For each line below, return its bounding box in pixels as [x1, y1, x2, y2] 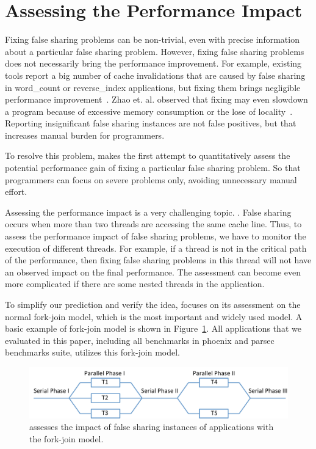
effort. [5, 185, 27, 198]
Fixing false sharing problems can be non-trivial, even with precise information [5, 33, 300, 46]
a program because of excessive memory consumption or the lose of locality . [5, 104, 293, 117]
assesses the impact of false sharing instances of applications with [29, 420, 274, 433]
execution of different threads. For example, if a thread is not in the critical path [5, 241, 307, 254]
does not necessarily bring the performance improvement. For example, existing [5, 57, 302, 70]
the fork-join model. [29, 432, 104, 445]
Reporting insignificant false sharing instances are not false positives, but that [5, 117, 296, 130]
